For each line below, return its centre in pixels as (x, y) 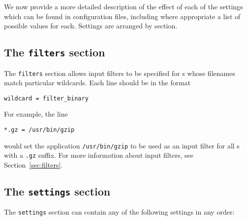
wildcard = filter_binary (46, 98)
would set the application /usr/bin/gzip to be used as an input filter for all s (122, 145)
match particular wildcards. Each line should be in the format (97, 83)
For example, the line (36, 114)
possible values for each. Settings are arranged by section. (91, 26)
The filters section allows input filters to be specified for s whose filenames (120, 73)
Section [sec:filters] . (33, 165)
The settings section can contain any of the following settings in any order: (119, 212)
